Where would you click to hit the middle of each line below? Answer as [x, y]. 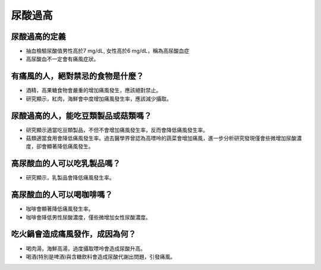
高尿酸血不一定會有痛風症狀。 [62, 59]
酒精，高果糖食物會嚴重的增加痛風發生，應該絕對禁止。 [94, 90]
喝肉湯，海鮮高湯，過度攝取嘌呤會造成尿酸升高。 [86, 248]
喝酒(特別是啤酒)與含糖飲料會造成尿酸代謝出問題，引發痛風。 [101, 256]
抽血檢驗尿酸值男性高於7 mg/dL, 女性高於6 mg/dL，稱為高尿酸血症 [108, 51]
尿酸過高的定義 [38, 37]
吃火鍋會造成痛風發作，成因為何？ [73, 234]
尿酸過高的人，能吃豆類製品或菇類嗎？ [81, 116]
